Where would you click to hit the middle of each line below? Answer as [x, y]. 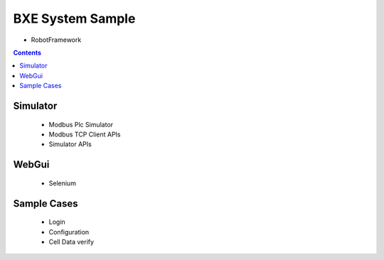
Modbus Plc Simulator [81, 124]
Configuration [69, 232]
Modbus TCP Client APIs [85, 134]
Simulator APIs [70, 144]
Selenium [62, 183]
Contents [27, 53]
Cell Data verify [71, 242]
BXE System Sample [74, 18]
